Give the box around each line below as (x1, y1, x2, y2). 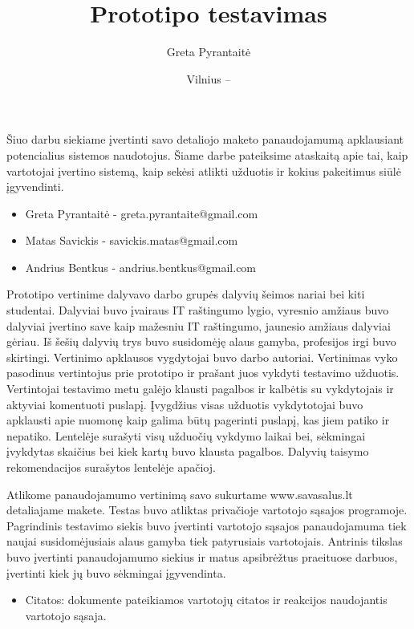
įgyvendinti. (6, 178, 64, 195)
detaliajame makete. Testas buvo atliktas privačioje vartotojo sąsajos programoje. (6, 501, 408, 518)
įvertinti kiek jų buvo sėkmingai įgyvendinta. (6, 564, 226, 581)
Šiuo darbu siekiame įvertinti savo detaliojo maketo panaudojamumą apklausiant (6, 131, 404, 148)
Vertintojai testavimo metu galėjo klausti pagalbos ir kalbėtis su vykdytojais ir (6, 380, 394, 397)
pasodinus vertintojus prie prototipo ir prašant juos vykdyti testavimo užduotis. (6, 364, 400, 381)
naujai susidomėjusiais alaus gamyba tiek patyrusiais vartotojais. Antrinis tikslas (6, 533, 403, 550)
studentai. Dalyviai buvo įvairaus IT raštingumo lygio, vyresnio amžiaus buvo (6, 302, 389, 319)
